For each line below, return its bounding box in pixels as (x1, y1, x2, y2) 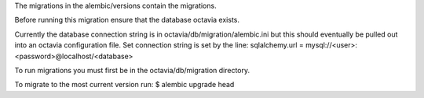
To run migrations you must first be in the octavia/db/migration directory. (14, 65, 250, 75)
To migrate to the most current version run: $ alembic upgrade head (14, 80, 235, 89)
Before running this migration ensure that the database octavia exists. (14, 16, 239, 25)
